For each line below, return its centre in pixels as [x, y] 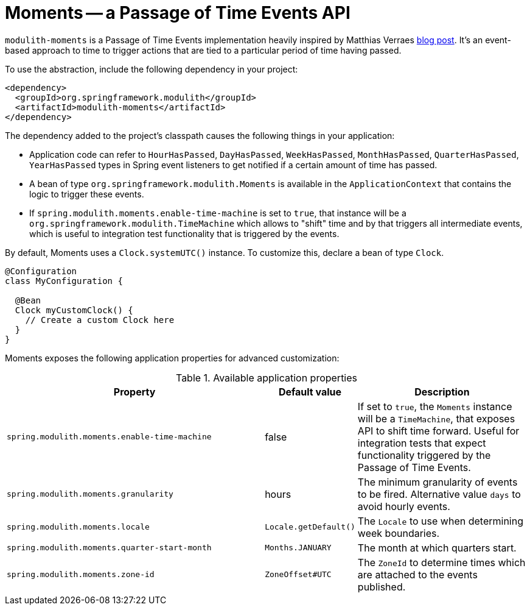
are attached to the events [417, 574]
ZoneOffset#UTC [298, 575]
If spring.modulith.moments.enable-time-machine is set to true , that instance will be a [218, 213]
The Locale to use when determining [440, 521]
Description [442, 392]
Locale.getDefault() [310, 527]
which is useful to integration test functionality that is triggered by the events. [184, 233]
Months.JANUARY [298, 548]
